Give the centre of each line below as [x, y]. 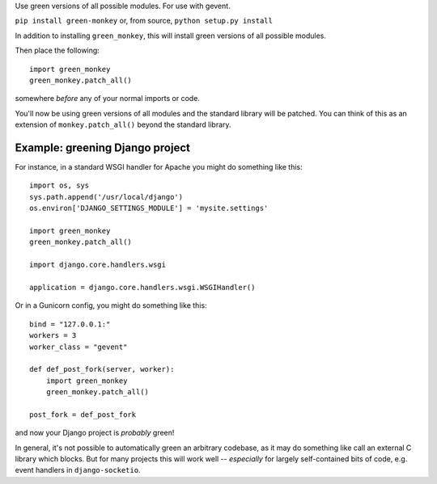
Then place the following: [57, 51]
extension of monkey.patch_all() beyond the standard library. [123, 124]
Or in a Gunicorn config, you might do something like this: [111, 305]
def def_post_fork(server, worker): [102, 369]
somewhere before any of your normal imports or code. [107, 99]
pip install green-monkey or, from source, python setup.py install [144, 21]
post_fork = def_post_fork [83, 415]
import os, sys [59, 185]
